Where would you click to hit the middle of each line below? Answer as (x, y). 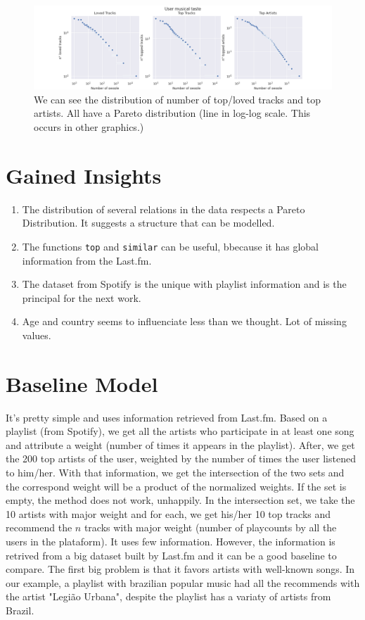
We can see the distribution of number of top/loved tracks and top (177, 99)
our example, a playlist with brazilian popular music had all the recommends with (183, 582)
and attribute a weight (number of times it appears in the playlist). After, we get (180, 444)
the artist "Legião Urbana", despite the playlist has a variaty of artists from (168, 596)
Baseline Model (82, 383)
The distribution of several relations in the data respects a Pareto (164, 209)
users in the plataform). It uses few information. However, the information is (171, 542)
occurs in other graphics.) (89, 127)
